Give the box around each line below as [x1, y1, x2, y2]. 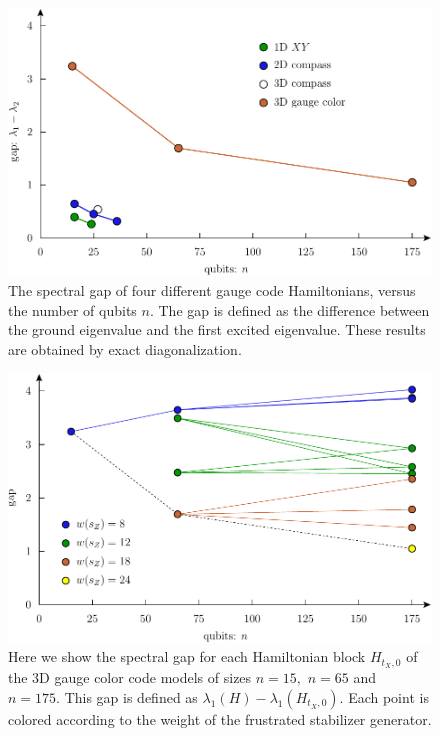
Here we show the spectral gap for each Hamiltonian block [8, 646, 366, 667]
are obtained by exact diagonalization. [8, 338, 242, 359]
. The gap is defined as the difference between [149, 299, 430, 320]
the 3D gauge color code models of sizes [8, 667, 252, 688]
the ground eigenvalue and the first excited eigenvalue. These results [8, 319, 426, 340]
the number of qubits [8, 299, 137, 320]
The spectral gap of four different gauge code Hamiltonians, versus [8, 280, 416, 301]
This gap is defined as [64, 686, 198, 707]
